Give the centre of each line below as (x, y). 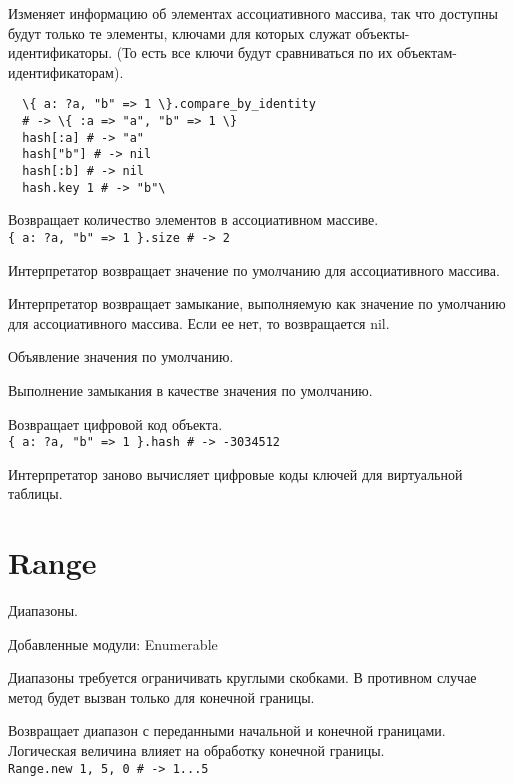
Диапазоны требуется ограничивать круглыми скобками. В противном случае (242, 677)
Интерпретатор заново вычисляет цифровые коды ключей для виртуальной (235, 473)
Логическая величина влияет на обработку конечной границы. (196, 750)
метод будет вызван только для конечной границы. (161, 696)
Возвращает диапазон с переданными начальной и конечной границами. (227, 730)
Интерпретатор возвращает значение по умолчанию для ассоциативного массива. (254, 269)
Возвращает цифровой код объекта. (115, 423)
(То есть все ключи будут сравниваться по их (254, 52)
